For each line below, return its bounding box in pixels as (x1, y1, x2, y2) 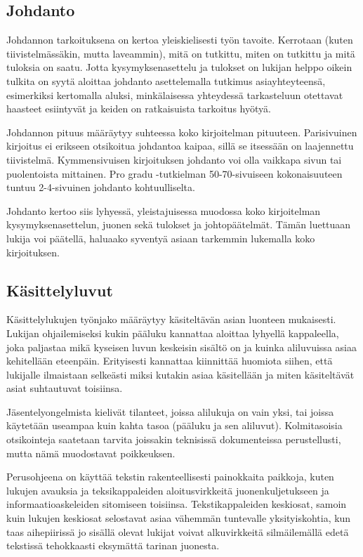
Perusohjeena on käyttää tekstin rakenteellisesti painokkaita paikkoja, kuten (6, 469, 334, 484)
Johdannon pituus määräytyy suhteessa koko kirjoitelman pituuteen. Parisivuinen (6, 124, 357, 139)
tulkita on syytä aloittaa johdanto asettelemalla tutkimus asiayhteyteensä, (6, 73, 326, 88)
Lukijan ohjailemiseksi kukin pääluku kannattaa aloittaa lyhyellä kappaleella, (6, 325, 339, 340)
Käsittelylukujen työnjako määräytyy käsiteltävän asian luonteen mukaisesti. (6, 312, 336, 327)
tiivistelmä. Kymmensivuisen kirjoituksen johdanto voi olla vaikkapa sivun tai (6, 152, 342, 166)
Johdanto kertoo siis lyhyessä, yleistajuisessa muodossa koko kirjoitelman (6, 203, 321, 218)
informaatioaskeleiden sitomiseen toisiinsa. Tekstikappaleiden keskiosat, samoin (6, 497, 347, 511)
